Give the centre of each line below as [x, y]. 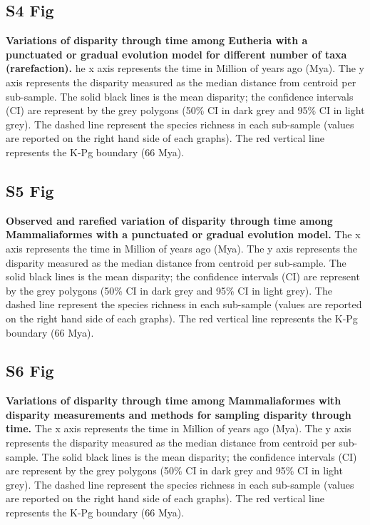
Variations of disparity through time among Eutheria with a [157, 40]
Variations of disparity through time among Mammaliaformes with [174, 401]
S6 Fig [30, 371]
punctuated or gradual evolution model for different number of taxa [176, 54]
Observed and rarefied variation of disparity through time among [169, 220]
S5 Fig [30, 190]
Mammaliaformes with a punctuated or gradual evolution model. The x [183, 234]
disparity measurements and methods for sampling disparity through [179, 414]
